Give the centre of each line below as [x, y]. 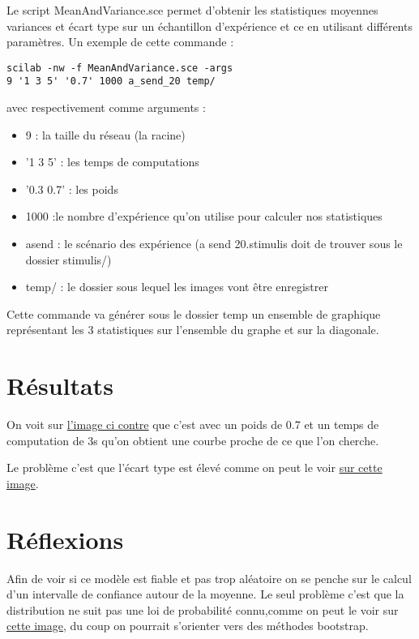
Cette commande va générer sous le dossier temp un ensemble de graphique [194, 313]
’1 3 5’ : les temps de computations [112, 162]
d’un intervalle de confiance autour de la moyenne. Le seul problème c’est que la [205, 594]
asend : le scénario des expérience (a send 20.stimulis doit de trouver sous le [214, 244]
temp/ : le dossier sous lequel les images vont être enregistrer [177, 287]
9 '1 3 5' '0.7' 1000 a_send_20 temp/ [111, 81]
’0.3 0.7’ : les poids [72, 189]
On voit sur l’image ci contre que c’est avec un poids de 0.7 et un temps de [193, 425]
